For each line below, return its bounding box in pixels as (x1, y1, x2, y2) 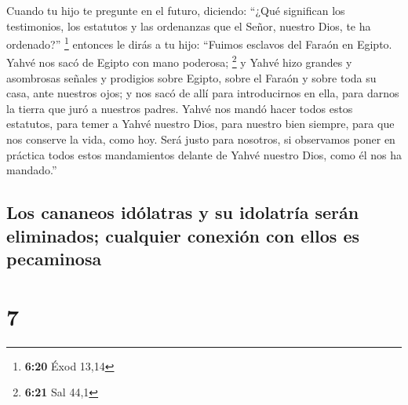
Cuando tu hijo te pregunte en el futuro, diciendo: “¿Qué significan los (6, 2, 345, 18)
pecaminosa (6, 246, 102, 271)
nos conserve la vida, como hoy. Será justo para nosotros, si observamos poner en (6, 131, 395, 148)
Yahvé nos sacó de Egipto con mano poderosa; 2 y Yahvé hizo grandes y (6, 52, 352, 71)
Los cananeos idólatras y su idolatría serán (6, 200, 359, 224)
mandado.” (6, 162, 57, 178)
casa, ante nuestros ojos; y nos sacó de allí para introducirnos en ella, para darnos (6, 85, 399, 101)
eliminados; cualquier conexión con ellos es (6, 223, 359, 247)
